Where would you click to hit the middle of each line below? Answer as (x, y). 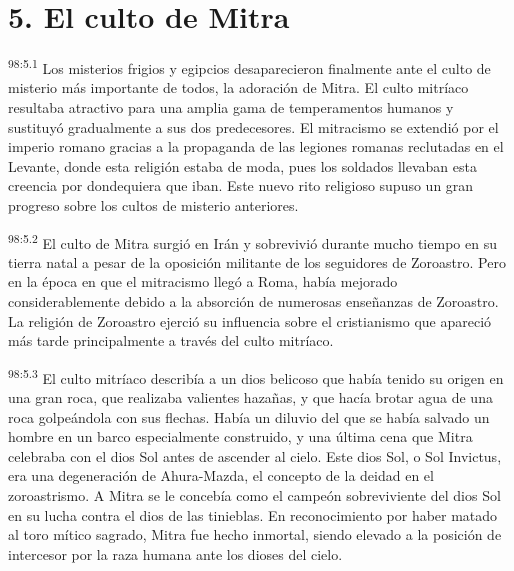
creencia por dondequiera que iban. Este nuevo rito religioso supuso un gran (241, 185)
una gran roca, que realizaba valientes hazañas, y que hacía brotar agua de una (250, 397)
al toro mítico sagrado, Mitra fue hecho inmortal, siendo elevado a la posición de (255, 534)
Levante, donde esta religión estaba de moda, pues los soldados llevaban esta (242, 165)
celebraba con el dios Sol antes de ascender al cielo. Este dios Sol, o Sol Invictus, (255, 455)
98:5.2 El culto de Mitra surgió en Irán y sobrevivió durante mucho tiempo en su (252, 241)
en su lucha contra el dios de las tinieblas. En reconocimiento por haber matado (253, 514)
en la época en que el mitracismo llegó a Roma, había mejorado (203, 281)
